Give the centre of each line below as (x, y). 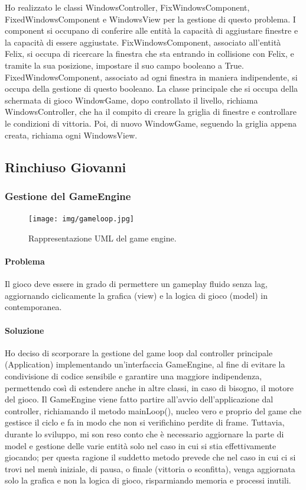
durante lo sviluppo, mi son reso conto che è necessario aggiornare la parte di (144, 433)
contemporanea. (33, 307)
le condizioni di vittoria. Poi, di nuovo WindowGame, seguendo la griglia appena (151, 123)
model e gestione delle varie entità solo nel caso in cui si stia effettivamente (141, 445)
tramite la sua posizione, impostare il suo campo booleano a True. (124, 65)
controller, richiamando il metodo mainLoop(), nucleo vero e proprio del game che (153, 410)
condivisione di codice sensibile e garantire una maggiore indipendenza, (134, 375)
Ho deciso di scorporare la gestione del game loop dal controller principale (139, 352)
